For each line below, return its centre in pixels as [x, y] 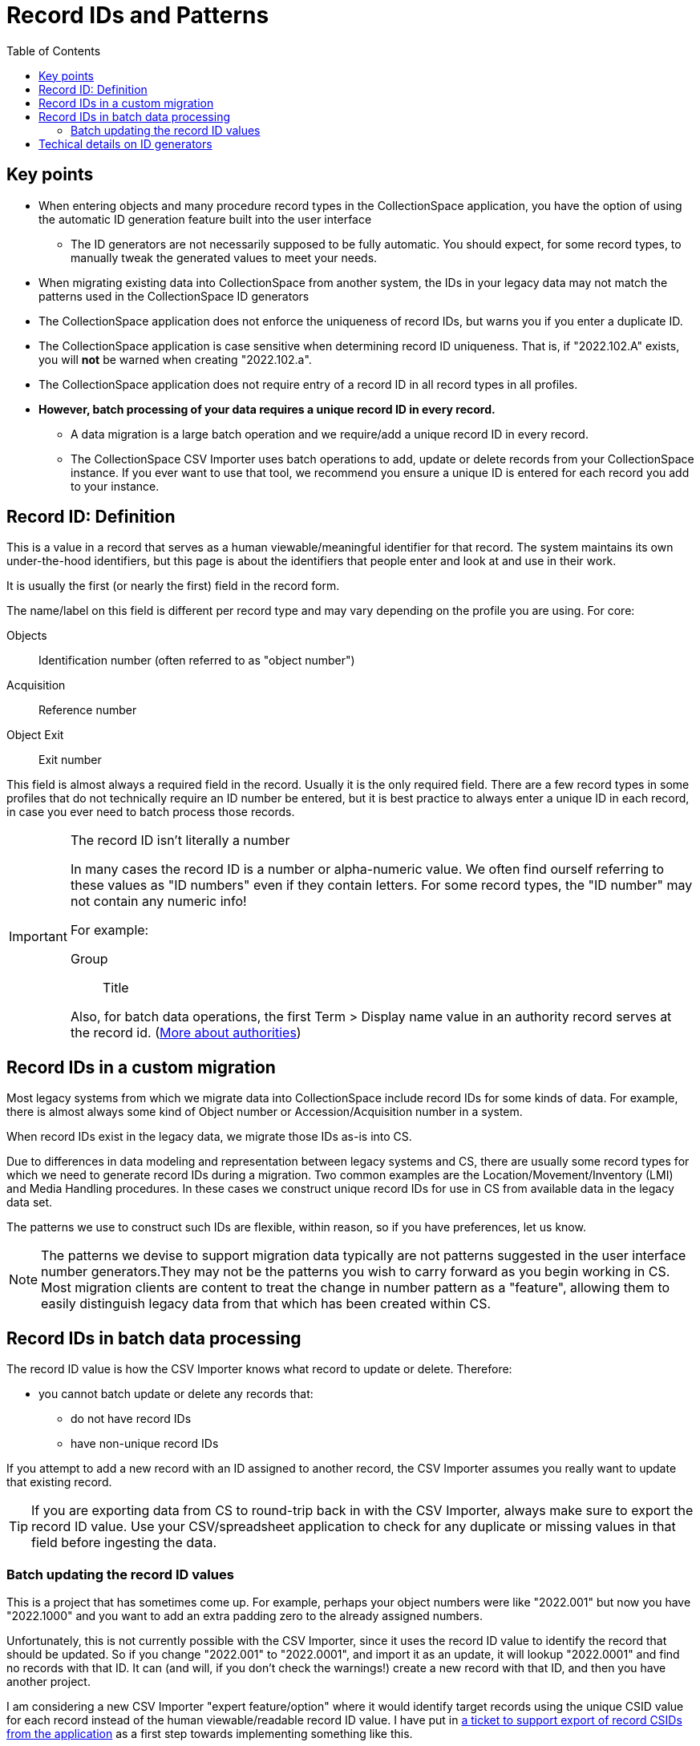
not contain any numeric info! [158, 901]
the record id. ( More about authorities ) [186, 1033]
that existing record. [59, 1482]
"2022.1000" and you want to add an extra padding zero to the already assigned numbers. [245, 1615]
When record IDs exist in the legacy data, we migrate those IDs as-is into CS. [209, 1137]
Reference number [88, 710]
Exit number [70, 760]
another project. [49, 1681]
